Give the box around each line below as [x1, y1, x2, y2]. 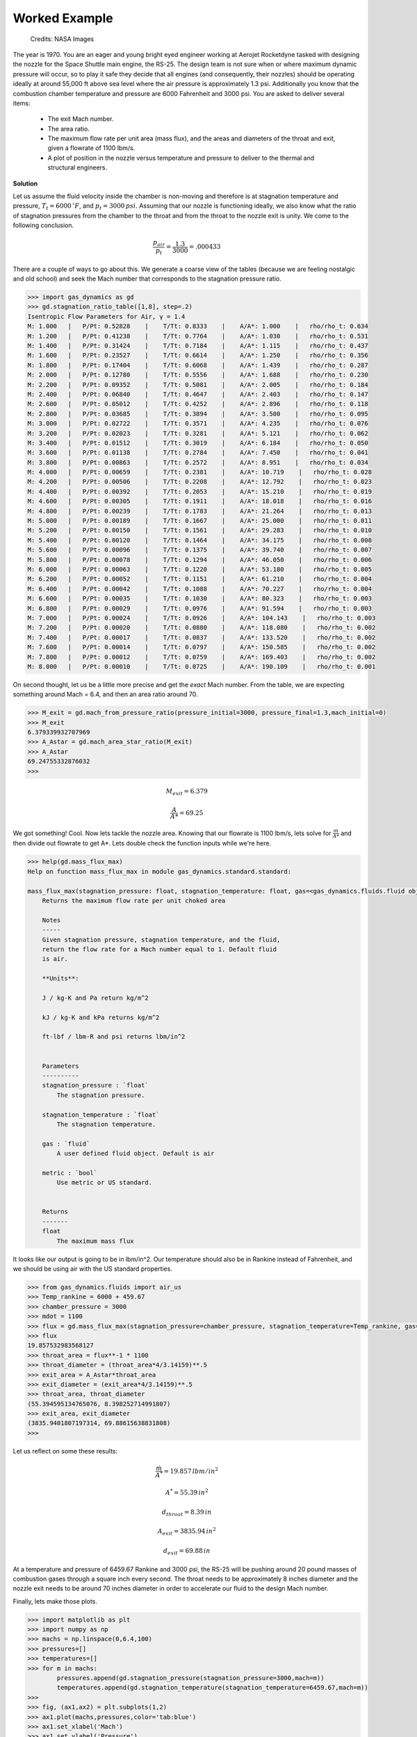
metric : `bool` [42, 1169, 97, 1177]
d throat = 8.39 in [161, 1508, 212, 1517]
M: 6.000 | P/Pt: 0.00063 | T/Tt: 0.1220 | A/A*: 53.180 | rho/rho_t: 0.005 [27, 565, 372, 573]
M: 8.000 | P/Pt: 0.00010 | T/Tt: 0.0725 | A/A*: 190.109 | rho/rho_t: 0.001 [27, 662, 376, 670]
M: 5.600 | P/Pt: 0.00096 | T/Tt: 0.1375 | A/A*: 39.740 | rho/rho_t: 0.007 [27, 546, 372, 554]
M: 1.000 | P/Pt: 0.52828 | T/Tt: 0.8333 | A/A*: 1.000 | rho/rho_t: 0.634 [27, 322, 368, 330]
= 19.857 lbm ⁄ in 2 [163, 1466, 219, 1475]
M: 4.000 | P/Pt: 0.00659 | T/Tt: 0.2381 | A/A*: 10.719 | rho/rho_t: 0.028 [27, 468, 372, 476]
